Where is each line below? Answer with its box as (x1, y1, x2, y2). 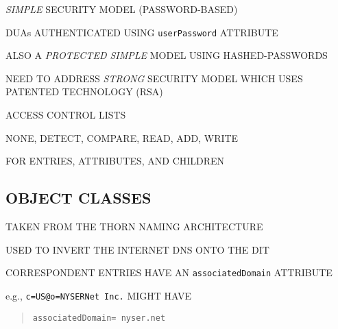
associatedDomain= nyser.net (32, 313, 166, 323)
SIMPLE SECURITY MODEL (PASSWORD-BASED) (5, 2, 238, 16)
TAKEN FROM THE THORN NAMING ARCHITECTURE (5, 219, 263, 234)
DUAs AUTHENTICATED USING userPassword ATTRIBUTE (5, 25, 278, 39)
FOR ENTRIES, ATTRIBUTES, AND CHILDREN (5, 154, 225, 168)
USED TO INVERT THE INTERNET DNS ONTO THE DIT (5, 242, 269, 256)
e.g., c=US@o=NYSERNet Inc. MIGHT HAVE (5, 288, 192, 302)
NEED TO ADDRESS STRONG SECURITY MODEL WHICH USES (5, 71, 303, 85)
